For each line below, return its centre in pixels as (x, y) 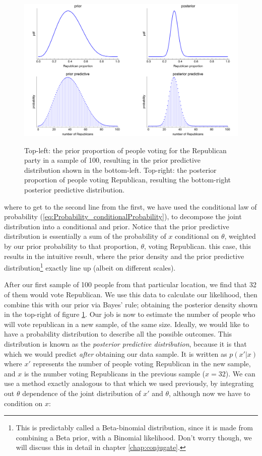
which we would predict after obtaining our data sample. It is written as (116, 353)
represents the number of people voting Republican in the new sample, (142, 364)
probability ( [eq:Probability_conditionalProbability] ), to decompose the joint (123, 216)
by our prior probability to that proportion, (71, 246)
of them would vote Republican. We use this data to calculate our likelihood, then (131, 295)
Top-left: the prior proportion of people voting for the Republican (125, 150)
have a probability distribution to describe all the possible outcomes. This (118, 334)
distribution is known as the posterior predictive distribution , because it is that (125, 344)
